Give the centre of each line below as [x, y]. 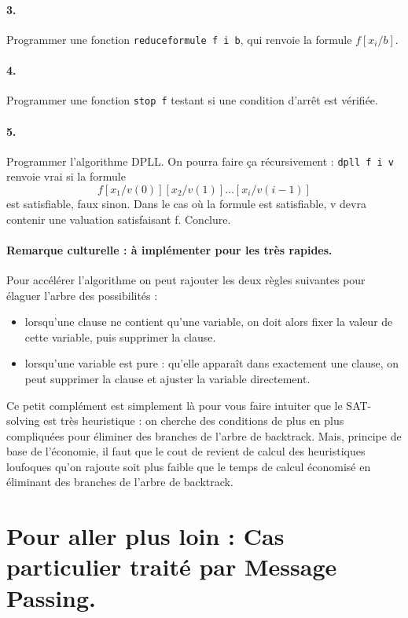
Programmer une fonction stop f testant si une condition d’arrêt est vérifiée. [192, 100]
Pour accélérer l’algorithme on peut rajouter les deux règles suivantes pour [186, 279]
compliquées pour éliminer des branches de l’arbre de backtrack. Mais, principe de [204, 435]
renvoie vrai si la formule [66, 176]
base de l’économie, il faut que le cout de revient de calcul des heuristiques [186, 451]
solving [23, 421]
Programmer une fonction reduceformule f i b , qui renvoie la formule [179, 39]
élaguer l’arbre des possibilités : [82, 295]
